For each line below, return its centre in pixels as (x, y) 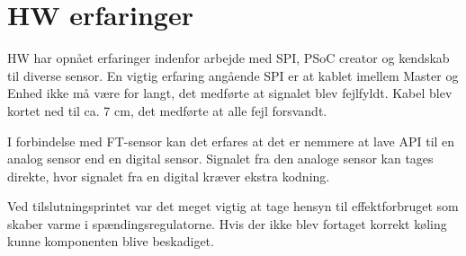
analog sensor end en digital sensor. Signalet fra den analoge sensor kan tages (220, 159)
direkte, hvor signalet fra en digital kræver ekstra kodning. (169, 176)
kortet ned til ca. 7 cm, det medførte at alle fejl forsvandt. (167, 110)
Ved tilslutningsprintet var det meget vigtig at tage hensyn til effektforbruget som (233, 206)
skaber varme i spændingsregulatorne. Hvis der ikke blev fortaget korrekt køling (227, 223)
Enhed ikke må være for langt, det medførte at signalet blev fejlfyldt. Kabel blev (230, 93)
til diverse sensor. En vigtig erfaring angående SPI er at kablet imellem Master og (233, 75)
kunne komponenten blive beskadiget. (111, 241)
